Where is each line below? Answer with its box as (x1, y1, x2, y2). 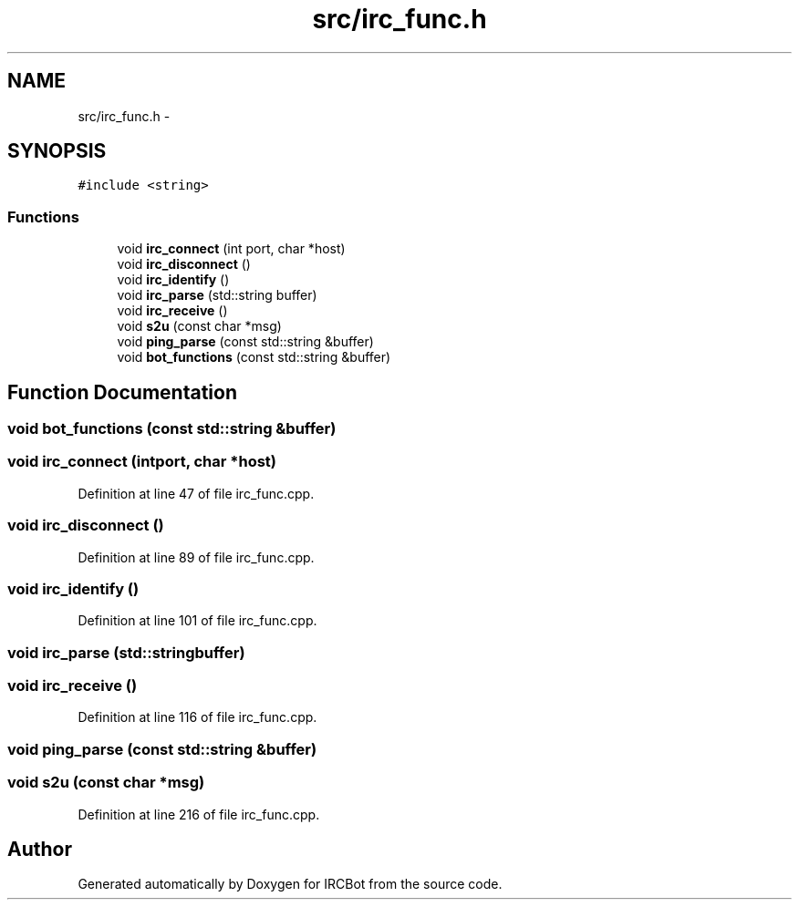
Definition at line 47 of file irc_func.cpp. (78, 485, 315, 501)
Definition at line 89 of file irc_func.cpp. (78, 549, 315, 565)
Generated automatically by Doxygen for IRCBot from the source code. (78, 876, 503, 892)
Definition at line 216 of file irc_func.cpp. (78, 806, 320, 822)
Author (7, 837, 72, 861)
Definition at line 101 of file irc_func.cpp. (78, 613, 317, 629)
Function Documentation (7, 380, 237, 404)
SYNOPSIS (7, 139, 107, 163)
